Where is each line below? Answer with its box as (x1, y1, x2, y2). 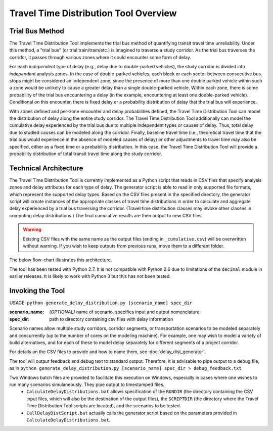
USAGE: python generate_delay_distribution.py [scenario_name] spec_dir (9, 300, 193, 306)
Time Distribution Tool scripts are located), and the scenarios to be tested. (26, 403, 181, 409)
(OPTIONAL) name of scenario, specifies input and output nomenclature (49, 309, 200, 315)
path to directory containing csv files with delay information (49, 316, 173, 322)
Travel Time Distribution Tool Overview (9, 8, 177, 19)
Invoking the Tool (9, 286, 65, 295)
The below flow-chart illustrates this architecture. (9, 257, 112, 263)
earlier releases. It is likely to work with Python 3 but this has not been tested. (9, 273, 171, 279)
